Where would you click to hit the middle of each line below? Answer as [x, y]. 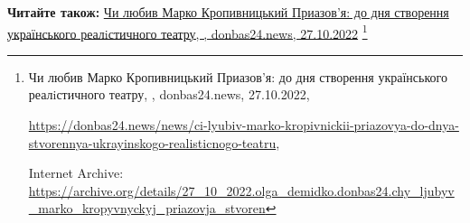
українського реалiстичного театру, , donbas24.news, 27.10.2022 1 [188, 32]
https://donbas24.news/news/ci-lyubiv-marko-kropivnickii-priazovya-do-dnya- [244, 125]
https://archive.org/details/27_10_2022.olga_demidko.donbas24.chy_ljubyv [241, 190]
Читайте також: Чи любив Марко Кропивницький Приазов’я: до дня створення [228, 12]
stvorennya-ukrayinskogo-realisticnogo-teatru [152, 142]
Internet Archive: [76, 173]
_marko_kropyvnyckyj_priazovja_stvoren [147, 208]
